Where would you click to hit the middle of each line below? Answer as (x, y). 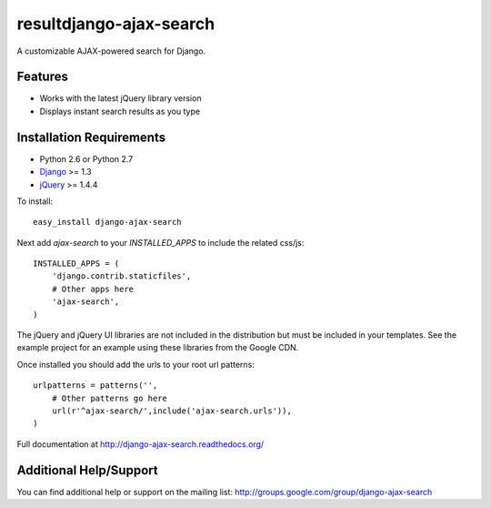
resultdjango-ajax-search (116, 24)
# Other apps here (93, 289)
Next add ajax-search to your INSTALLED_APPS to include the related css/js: (160, 242)
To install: (35, 201)
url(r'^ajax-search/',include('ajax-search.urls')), (172, 411)
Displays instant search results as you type (120, 111)
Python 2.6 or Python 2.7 (86, 158)
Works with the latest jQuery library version (120, 98)
